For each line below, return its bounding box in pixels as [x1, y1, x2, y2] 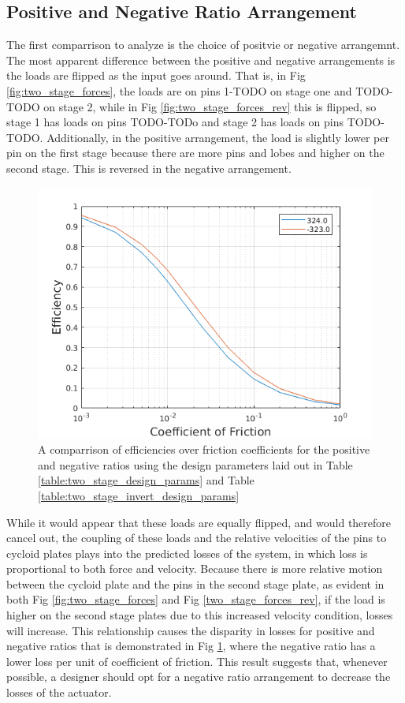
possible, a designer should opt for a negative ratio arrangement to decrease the [6, 668, 391, 685]
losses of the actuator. [6, 684, 112, 701]
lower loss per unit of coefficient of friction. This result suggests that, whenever [6, 653, 388, 669]
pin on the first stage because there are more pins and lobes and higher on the [6, 144, 385, 161]
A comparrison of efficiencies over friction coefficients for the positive [38, 441, 370, 458]
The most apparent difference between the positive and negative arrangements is [6, 51, 396, 68]
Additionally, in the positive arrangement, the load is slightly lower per [46, 129, 389, 145]
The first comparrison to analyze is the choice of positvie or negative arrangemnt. [6, 36, 400, 53]
